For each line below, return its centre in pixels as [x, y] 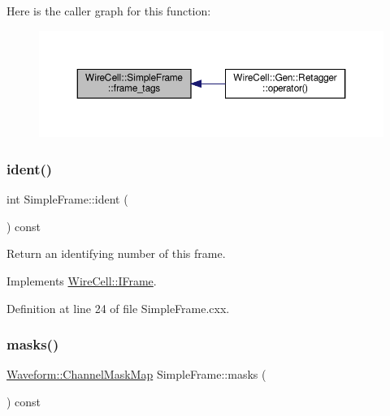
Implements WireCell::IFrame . [82, 281]
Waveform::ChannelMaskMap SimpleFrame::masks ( [136, 374]
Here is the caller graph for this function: [109, 11]
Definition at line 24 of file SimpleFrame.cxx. [118, 308]
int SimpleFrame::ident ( [67, 199]
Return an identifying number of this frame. [116, 253]
